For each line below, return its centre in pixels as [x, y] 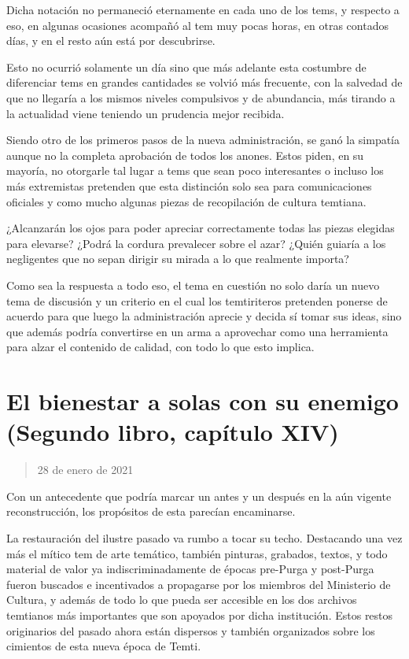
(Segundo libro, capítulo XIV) [173, 432]
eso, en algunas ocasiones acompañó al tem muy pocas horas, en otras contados [197, 25]
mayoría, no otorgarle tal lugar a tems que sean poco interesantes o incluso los [195, 170]
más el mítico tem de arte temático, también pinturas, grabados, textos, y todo [197, 553]
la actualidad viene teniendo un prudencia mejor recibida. [146, 113]
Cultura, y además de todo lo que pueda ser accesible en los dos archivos [182, 600]
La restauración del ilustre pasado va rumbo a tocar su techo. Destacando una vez [204, 537]
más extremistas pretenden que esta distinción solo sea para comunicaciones [189, 185]
